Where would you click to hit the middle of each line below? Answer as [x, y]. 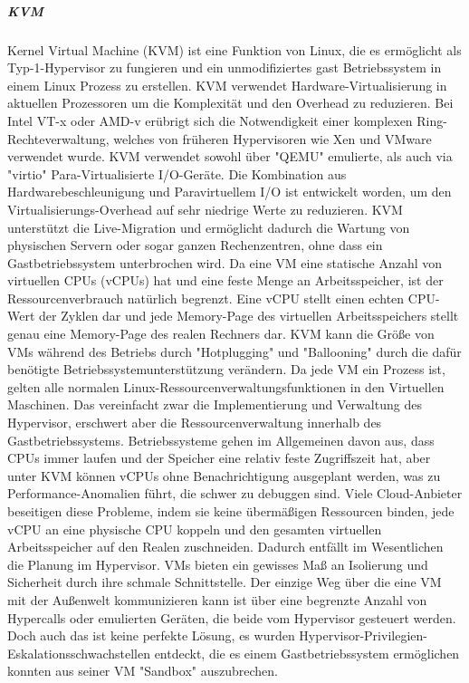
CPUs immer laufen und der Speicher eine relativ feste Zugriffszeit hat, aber [219, 458]
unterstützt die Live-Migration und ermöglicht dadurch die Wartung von [209, 227]
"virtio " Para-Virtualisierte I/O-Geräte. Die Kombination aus [177, 173]
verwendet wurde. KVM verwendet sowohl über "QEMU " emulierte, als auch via [230, 156]
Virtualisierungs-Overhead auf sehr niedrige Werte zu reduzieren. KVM [205, 209]
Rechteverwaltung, [58, 138]
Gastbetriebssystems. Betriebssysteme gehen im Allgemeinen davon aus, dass [221, 440]
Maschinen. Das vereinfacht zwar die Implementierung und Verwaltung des [215, 404]
